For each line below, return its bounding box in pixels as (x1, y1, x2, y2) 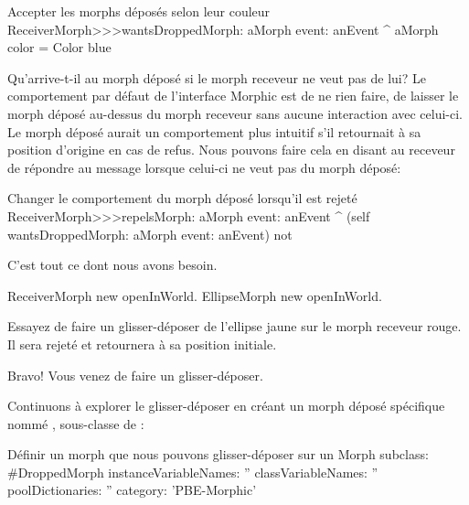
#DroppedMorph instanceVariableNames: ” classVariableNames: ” (7, 462, 378, 481)
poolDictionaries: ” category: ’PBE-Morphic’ (7, 480, 257, 500)
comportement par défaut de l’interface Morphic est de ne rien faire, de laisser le (7, 86, 459, 105)
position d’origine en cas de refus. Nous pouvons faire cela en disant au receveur (7, 140, 455, 159)
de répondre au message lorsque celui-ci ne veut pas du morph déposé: (7, 157, 401, 177)
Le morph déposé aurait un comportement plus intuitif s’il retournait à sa (7, 122, 421, 141)
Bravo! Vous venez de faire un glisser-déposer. (7, 365, 263, 384)
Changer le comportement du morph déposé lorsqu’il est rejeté (7, 188, 357, 208)
